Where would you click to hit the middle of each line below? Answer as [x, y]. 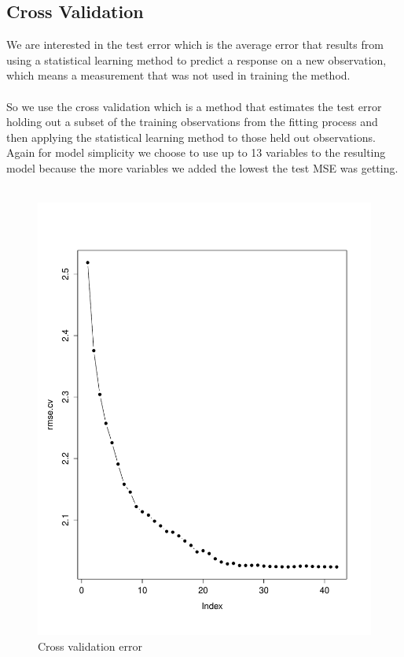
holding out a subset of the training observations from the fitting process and [192, 122]
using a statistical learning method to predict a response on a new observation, [196, 59]
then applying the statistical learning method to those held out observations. [191, 137]
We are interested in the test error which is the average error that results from [195, 45]
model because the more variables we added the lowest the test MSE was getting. [202, 167]
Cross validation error [90, 646]
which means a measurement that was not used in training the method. [178, 75]
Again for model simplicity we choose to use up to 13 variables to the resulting [196, 152]
